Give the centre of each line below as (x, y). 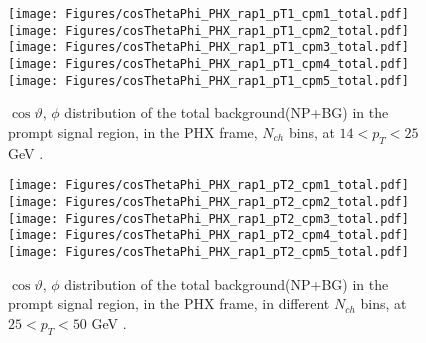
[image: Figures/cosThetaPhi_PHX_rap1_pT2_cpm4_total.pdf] (208, 235)
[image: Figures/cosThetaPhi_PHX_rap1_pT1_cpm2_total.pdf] (208, 30)
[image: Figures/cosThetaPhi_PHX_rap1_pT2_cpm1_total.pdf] (208, 185)
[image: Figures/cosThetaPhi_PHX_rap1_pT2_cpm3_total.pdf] (208, 218)
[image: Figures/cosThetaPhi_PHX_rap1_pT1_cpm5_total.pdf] (208, 80)
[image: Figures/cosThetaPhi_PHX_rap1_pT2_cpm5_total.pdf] (208, 251)
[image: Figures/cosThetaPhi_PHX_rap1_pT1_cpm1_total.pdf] (208, 14)
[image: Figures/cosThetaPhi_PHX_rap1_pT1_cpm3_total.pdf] (208, 47)
